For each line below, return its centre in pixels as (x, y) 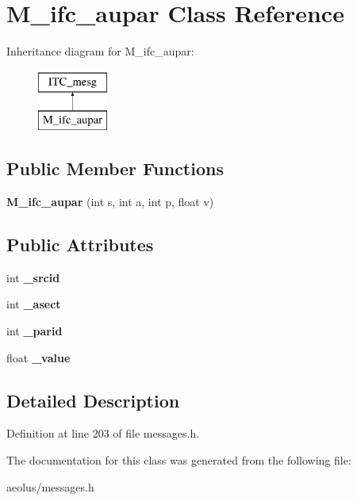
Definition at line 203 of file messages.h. (103, 433)
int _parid (35, 331)
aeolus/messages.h (50, 486)
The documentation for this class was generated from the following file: (179, 460)
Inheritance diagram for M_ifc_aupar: (100, 51)
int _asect (34, 304)
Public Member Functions (115, 168)
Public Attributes (80, 245)
